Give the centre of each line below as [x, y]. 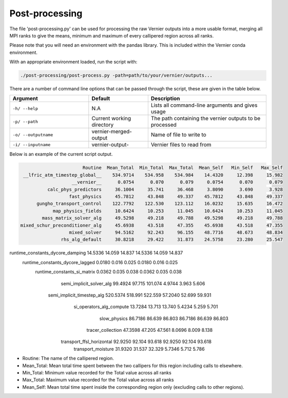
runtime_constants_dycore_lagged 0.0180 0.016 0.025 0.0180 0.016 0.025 [100, 262]
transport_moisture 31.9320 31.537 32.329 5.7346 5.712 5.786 [139, 349]
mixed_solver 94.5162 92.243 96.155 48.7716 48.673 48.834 [176, 232]
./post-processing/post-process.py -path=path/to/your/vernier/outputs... [117, 75]
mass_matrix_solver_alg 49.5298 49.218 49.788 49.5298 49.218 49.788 [162, 218]
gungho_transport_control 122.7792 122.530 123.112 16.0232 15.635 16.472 [160, 204]
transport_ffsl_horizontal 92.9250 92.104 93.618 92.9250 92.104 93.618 [136, 342]
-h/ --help [25, 108]
